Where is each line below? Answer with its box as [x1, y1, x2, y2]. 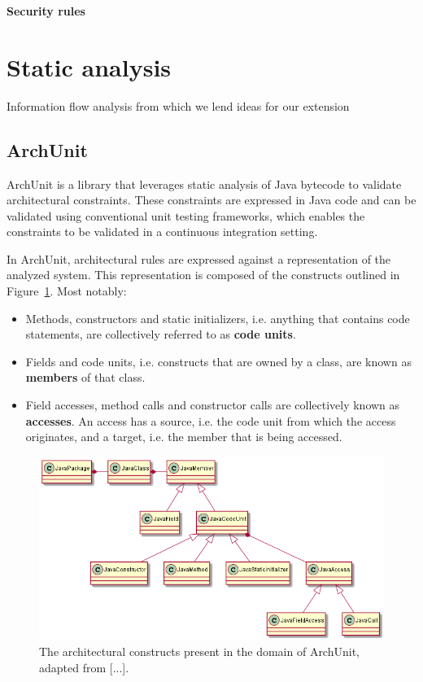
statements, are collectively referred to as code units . [25, 326, 296, 343]
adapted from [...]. [39, 658, 129, 675]
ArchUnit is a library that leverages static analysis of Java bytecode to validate [7, 175, 402, 192]
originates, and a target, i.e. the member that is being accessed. [25, 428, 342, 445]
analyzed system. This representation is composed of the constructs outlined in [7, 266, 400, 283]
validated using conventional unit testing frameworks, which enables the [7, 207, 365, 224]
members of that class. [25, 369, 146, 386]
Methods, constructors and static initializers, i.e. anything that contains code [25, 309, 410, 326]
